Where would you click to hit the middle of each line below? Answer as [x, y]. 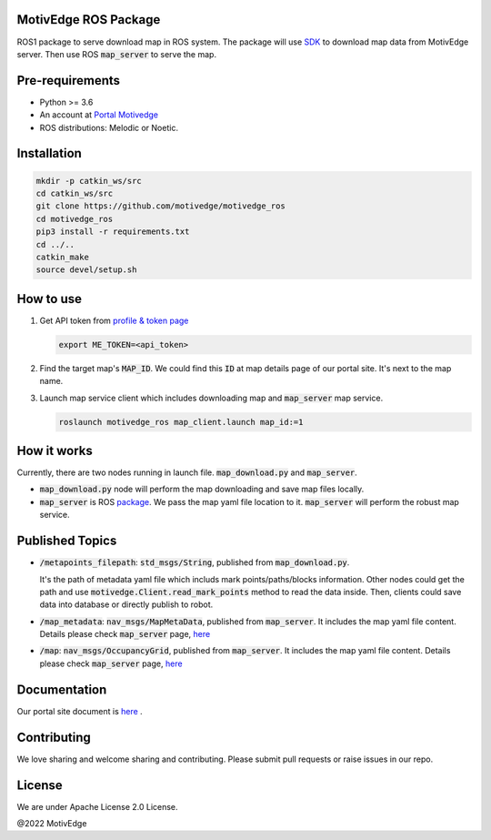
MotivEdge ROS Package [89, 20]
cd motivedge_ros [75, 219]
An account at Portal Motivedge [99, 115]
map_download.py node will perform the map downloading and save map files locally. [202, 489]
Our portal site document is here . [80, 711]
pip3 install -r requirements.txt [113, 232]
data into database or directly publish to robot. [126, 604]
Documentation [62, 689]
